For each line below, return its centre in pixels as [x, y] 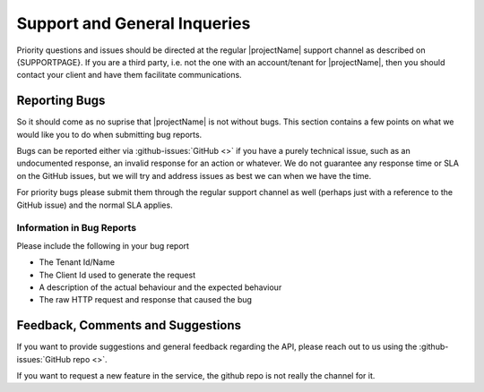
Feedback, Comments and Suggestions [129, 325]
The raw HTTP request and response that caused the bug [146, 300]
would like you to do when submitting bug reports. [109, 134]
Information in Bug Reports [77, 228]
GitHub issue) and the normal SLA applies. [95, 205]
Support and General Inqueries [134, 23]
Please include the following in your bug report [103, 245]
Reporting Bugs [61, 101]
